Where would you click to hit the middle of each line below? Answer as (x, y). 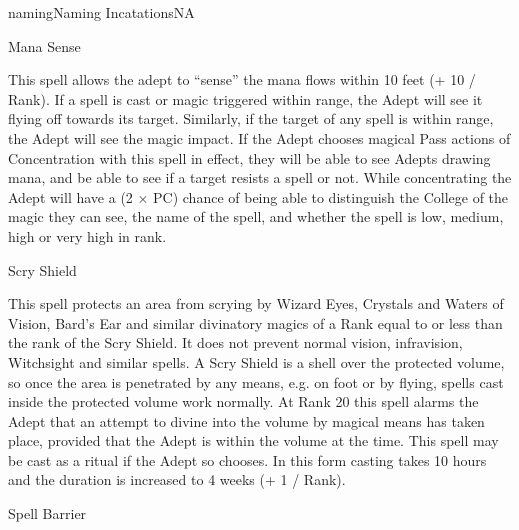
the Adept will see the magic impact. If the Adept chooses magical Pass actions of (259, 137)
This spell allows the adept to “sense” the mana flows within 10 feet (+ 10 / (242, 79)
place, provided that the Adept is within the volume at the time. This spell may (253, 440)
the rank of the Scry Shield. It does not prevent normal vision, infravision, (235, 342)
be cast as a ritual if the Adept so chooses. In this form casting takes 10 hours (247, 459)
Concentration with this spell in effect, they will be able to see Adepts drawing (249, 157)
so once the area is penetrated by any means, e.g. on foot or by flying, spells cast (256, 381)
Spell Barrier (47, 513)
